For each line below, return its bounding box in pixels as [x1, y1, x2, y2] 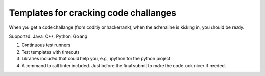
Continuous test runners [21, 42, 71, 48]
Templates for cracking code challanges [9, 7, 177, 18]
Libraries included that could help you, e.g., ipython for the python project [21, 56, 171, 62]
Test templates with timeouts [21, 49, 80, 55]
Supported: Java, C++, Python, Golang [9, 33, 88, 39]
